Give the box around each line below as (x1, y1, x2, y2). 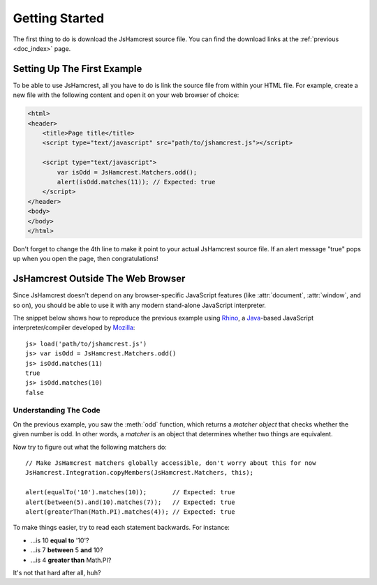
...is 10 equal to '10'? (30, 536, 89, 545)
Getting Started (13, 10, 105, 26)
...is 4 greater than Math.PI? (30, 556, 112, 564)
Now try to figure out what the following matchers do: (13, 443, 167, 451)
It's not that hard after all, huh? (13, 568, 101, 577)
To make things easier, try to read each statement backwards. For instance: (13, 524, 230, 532)
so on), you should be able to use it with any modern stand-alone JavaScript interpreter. (13, 301, 267, 309)
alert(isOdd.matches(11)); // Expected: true (57, 178, 216, 186)
